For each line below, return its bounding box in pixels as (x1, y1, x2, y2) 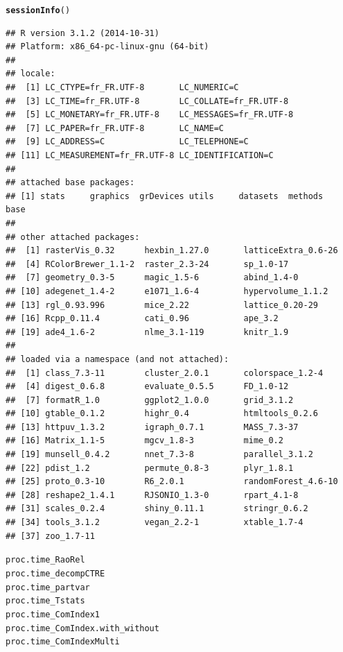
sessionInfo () (6, 6, 71, 15)
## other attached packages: (6, 232, 140, 242)
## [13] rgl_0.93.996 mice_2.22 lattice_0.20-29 (6, 300, 319, 310)
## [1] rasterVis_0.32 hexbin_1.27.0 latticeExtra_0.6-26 (6, 246, 338, 256)
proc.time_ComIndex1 (6, 609, 100, 619)
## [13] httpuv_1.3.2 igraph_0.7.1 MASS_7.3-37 (6, 422, 299, 432)
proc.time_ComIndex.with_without (6, 623, 159, 633)
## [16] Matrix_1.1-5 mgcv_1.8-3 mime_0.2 (6, 436, 283, 446)
